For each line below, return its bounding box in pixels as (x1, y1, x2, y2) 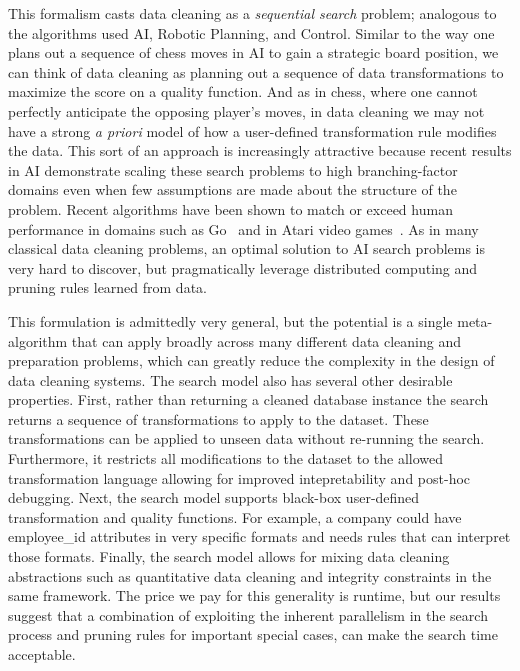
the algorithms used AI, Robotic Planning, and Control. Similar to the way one (8, 22, 495, 43)
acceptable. (8, 644, 76, 664)
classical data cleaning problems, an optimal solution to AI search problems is (8, 238, 486, 259)
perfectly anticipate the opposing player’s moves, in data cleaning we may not (8, 100, 485, 121)
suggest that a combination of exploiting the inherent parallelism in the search (8, 604, 488, 625)
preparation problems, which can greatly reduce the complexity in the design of (8, 350, 495, 371)
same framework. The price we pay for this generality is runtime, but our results (8, 585, 501, 606)
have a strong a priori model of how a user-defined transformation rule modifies (8, 120, 497, 141)
